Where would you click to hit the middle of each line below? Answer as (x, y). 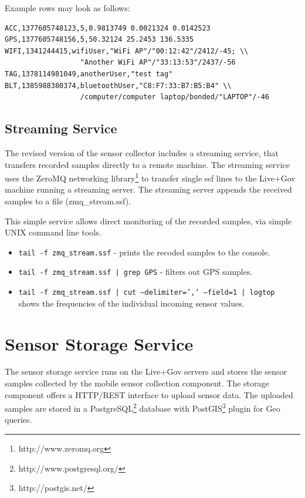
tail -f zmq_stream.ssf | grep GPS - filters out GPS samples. (135, 272)
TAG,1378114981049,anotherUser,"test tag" (89, 74)
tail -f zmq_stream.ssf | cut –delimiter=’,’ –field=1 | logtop (147, 293)
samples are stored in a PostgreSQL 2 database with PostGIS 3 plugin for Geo (143, 407)
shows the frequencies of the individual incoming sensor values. (131, 303)
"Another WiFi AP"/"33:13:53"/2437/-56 (158, 63)
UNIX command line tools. (53, 232)
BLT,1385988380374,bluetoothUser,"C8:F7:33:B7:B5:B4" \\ (118, 85)
